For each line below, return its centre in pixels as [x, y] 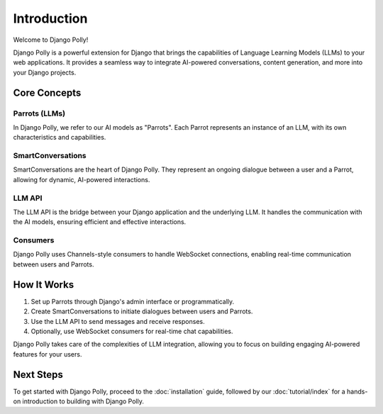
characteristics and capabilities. [60, 138]
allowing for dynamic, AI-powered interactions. [82, 179]
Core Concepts [47, 93]
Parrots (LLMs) [39, 113]
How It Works [44, 285]
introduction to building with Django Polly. [83, 401]
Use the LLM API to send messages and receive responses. [118, 321]
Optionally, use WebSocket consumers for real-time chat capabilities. [132, 331]
